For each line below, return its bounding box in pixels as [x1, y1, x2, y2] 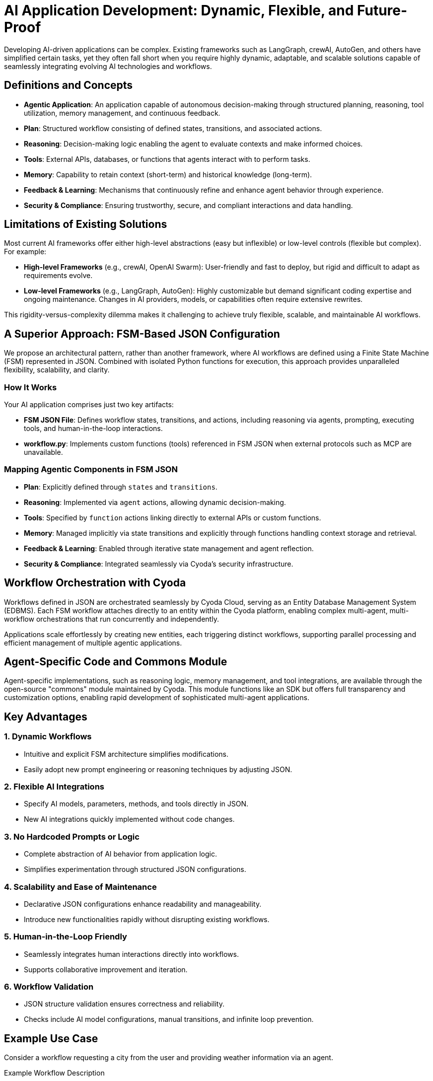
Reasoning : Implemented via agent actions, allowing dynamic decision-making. [24, 498, 286, 506]
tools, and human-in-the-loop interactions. [24, 424, 163, 433]
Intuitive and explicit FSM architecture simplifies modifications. [24, 749, 229, 758]
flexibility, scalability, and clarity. [4, 365, 110, 374]
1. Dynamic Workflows [4, 731, 92, 742]
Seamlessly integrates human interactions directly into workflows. [24, 949, 239, 958]
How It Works [4, 382, 57, 392]
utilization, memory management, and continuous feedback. [24, 108, 220, 117]
